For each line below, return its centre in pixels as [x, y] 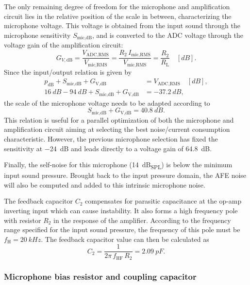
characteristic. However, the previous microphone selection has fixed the [111, 138]
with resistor [23, 220]
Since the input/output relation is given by [68, 71]
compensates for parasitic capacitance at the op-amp [163, 201]
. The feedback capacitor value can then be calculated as [125, 239]
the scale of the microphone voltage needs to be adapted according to [107, 103]
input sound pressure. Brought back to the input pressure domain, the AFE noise [125, 175]
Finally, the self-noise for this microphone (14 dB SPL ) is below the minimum [118, 165]
